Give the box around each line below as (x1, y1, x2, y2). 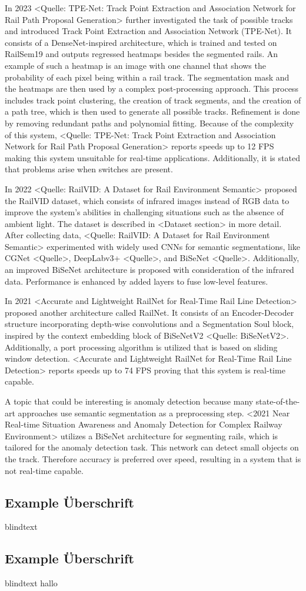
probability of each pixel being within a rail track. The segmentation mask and (5, 71, 290, 83)
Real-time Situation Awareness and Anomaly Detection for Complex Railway (5, 418, 282, 430)
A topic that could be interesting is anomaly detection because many (5, 395, 254, 407)
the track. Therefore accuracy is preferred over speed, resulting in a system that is (5, 452, 301, 465)
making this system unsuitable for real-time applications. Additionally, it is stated (5, 151, 300, 163)
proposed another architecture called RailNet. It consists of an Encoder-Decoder (5, 306, 294, 318)
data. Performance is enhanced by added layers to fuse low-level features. (5, 275, 268, 287)
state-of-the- (255, 395, 300, 407)
